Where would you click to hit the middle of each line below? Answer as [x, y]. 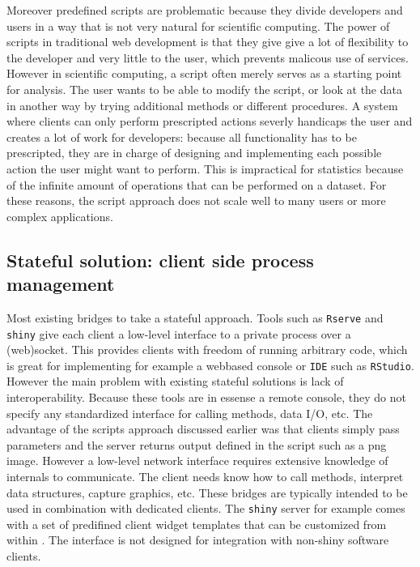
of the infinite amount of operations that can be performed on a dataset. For [197, 184]
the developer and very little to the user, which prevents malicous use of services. [208, 57]
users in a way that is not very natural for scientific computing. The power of [198, 26]
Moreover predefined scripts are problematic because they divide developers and [205, 10]
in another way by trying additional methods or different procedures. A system [202, 105]
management [61, 284]
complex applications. [60, 216]
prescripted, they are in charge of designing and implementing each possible [194, 153]
